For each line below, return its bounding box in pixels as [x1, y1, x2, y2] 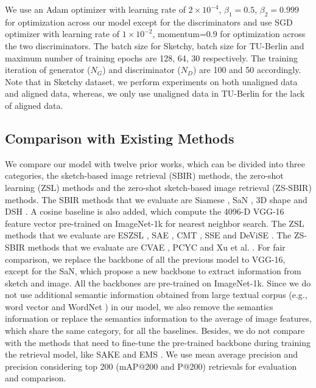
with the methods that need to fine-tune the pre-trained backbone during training [5, 336, 311, 348]
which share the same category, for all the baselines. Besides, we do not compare [5, 324, 305, 337]
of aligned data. [5, 99, 63, 111]
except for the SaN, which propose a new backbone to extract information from [5, 265, 301, 277]
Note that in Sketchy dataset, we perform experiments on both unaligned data [5, 75, 298, 88]
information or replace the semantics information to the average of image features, [5, 312, 312, 325]
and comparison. [5, 372, 66, 384]
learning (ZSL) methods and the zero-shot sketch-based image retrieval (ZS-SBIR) [5, 181, 312, 193]
